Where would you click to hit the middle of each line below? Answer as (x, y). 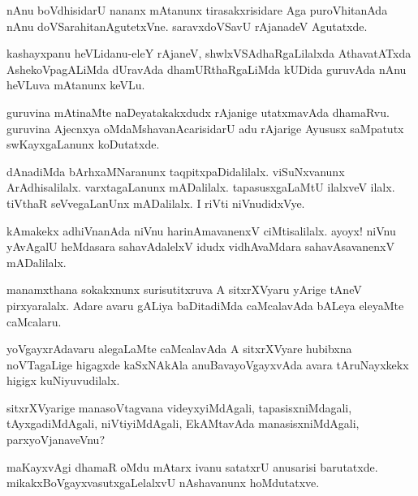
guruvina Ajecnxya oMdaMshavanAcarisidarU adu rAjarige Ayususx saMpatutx (205, 128)
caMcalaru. (34, 321)
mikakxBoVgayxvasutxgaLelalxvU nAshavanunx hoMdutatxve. (163, 483)
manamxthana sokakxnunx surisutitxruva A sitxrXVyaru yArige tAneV (184, 289)
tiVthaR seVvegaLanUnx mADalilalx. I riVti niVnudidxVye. (156, 203)
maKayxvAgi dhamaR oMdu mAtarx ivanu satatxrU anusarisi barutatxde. (192, 466)
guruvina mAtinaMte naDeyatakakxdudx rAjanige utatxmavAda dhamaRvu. (198, 112)
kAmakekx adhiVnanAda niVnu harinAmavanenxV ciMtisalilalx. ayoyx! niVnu (201, 230)
